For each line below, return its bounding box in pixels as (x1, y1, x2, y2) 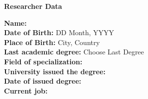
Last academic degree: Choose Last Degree (4, 47, 144, 57)
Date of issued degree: (4, 76, 81, 86)
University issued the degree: (4, 66, 106, 76)
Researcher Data (4, 1, 62, 11)
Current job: (4, 85, 48, 96)
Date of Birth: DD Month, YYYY (4, 27, 114, 38)
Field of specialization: (4, 56, 82, 66)
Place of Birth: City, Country (4, 37, 100, 47)
